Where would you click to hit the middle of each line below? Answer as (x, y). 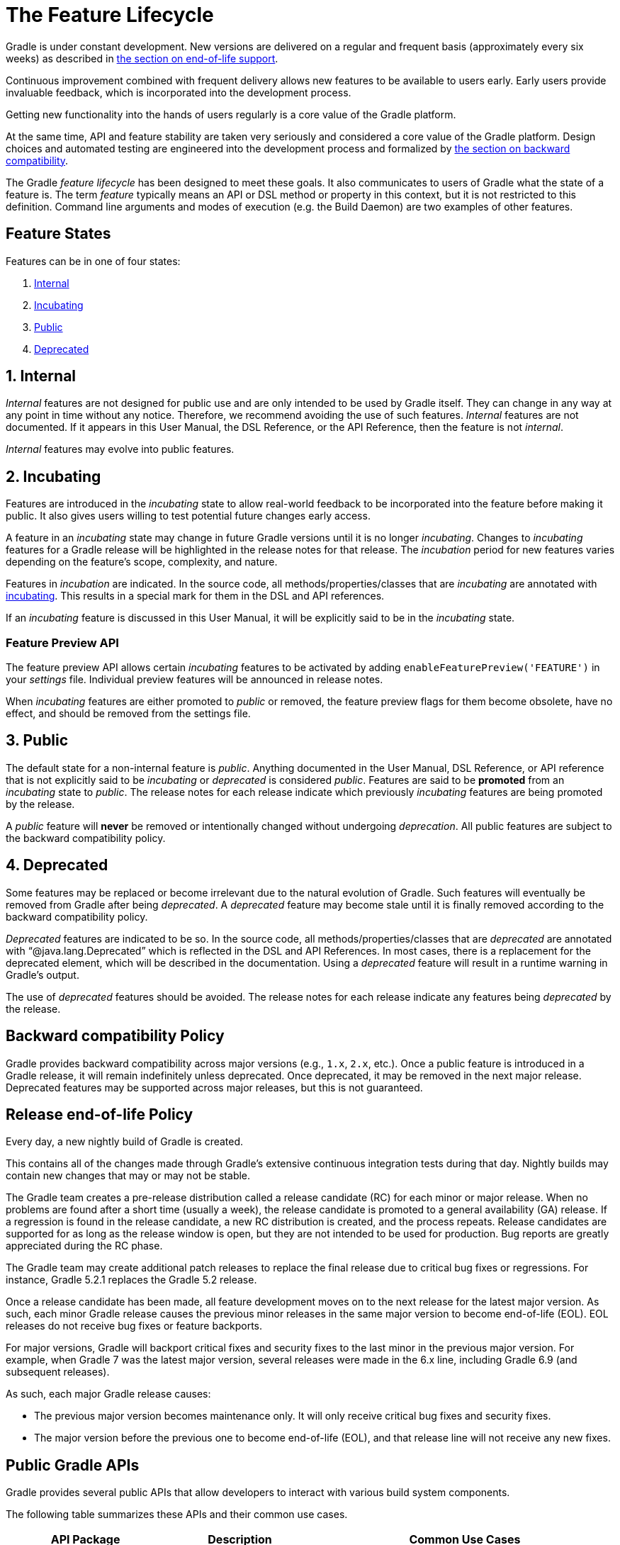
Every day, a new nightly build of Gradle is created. (125, 1142)
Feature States (58, 234)
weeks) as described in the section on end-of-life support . (142, 58)
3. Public (37, 741)
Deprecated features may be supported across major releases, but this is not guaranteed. (214, 1087)
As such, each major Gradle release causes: (108, 1394)
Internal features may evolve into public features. (120, 449)
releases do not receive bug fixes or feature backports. (134, 1326)
